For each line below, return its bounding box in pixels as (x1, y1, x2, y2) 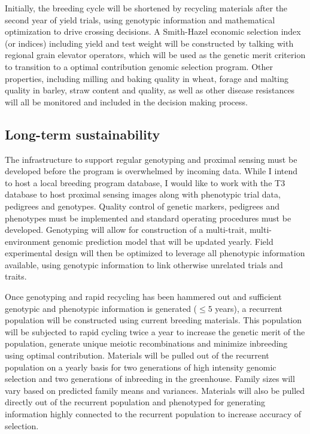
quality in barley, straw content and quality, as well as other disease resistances (5, 84, 295, 96)
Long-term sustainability (5, 125, 160, 143)
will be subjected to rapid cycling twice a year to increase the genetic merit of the (5, 325, 305, 338)
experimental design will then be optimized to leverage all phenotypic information (5, 247, 305, 259)
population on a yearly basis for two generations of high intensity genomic (5, 360, 276, 373)
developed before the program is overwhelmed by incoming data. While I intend (5, 165, 298, 177)
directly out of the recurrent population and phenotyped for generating (5, 396, 266, 408)
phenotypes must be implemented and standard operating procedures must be (5, 211, 291, 224)
